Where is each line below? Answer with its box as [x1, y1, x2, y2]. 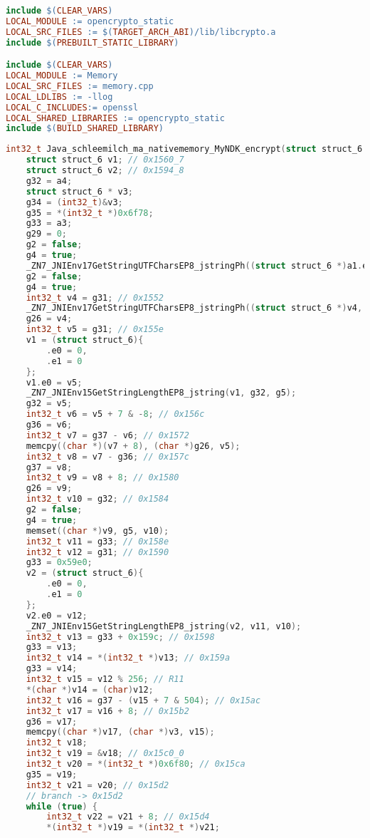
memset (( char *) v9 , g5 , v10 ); [26, 525, 169, 536]
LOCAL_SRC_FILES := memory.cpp [6, 81, 154, 91]
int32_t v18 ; [26, 738, 88, 748]
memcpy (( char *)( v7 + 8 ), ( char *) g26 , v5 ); [26, 440, 240, 451]
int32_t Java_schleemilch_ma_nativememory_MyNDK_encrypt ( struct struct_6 [6, 144, 363, 155]
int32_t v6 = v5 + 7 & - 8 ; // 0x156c [26, 409, 205, 420]
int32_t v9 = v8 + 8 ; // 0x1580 [26, 472, 179, 483]
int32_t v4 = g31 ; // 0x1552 [26, 292, 164, 303]
